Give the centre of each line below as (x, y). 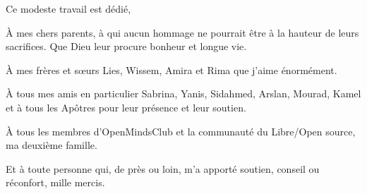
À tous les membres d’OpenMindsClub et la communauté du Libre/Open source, (181, 131)
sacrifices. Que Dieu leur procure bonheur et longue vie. (126, 46)
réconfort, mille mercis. (55, 182)
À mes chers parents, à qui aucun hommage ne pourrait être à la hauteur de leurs (182, 32)
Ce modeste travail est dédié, (68, 8)
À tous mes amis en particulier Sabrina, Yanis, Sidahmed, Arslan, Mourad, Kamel (183, 93)
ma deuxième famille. (52, 145)
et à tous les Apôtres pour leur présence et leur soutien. (126, 107)
